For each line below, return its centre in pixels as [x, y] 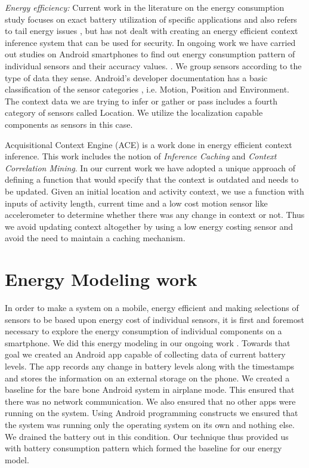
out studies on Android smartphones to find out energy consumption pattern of [150, 54]
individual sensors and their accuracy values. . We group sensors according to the [153, 65]
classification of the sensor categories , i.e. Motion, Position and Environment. [147, 89]
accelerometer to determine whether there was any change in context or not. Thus [155, 215]
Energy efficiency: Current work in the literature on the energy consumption [145, 7]
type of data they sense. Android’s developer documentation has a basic [136, 77]
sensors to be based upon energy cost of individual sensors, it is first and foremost [154, 319]
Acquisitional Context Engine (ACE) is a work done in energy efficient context [149, 144]
